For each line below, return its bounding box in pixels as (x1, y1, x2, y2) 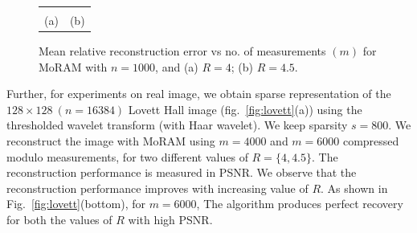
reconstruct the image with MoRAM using (6, 133, 215, 149)
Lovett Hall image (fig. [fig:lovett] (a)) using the (128, 100, 362, 117)
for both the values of (6, 211, 112, 228)
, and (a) (155, 58, 198, 75)
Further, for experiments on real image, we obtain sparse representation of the (6, 85, 391, 102)
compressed (342, 133, 399, 149)
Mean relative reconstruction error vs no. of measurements (39, 43, 326, 59)
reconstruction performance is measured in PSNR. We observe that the (6, 164, 357, 181)
